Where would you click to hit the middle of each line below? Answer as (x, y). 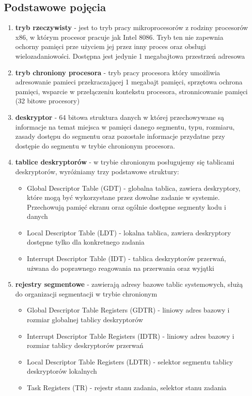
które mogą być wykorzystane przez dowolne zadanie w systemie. (123, 197)
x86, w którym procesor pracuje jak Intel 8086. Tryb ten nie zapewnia (119, 37)
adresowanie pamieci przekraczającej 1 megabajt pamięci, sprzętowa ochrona (129, 82)
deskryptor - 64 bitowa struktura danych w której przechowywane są (120, 117)
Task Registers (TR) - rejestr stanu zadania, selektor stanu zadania (127, 388)
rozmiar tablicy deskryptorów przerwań (85, 345)
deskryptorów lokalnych (62, 371)
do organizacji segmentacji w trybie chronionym (86, 293)
